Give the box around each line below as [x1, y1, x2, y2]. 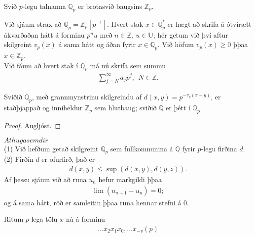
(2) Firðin [4, 154, 34, 164]
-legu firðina [201, 143, 237, 153]
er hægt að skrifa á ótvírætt [167, 18, 252, 29]
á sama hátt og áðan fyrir [58, 39, 136, 49]
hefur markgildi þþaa [98, 174, 162, 184]
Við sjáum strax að [4, 18, 62, 29]
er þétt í [166, 102, 190, 113]
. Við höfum [157, 39, 194, 49]
